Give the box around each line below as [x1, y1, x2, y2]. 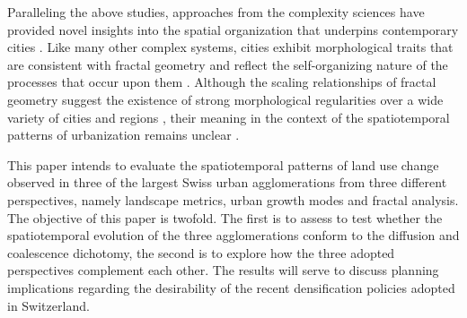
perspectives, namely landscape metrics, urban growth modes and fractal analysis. [7, 190, 459, 209]
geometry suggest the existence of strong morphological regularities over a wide [7, 90, 444, 108]
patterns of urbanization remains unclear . [7, 125, 240, 144]
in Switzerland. [7, 296, 90, 314]
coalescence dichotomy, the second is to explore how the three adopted [7, 243, 395, 262]
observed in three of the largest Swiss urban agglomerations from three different [7, 173, 447, 192]
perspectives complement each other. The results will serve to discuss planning [7, 261, 439, 279]
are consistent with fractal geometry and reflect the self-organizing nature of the [7, 55, 448, 73]
